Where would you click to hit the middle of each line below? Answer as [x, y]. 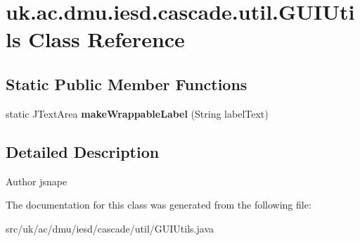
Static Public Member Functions [127, 84]
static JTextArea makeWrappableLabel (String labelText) [137, 113]
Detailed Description [83, 151]
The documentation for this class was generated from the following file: [159, 205]
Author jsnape [37, 181]
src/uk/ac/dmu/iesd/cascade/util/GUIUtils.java [110, 228]
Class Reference [107, 39]
